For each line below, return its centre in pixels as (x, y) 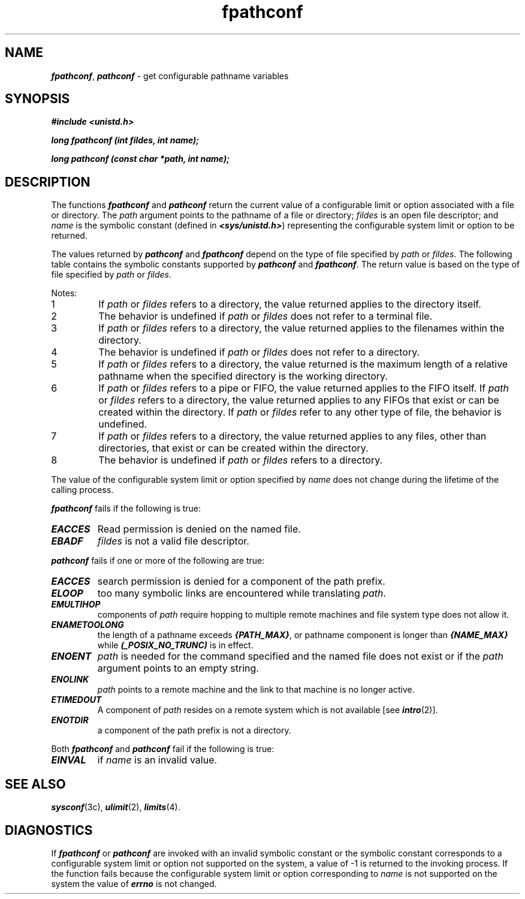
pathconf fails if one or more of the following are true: (158, 561)
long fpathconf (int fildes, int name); (125, 140)
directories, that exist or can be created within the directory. (233, 448)
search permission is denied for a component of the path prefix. (241, 581)
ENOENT (71, 656)
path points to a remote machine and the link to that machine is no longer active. (256, 690)
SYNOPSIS (37, 99)
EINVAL (69, 760)
